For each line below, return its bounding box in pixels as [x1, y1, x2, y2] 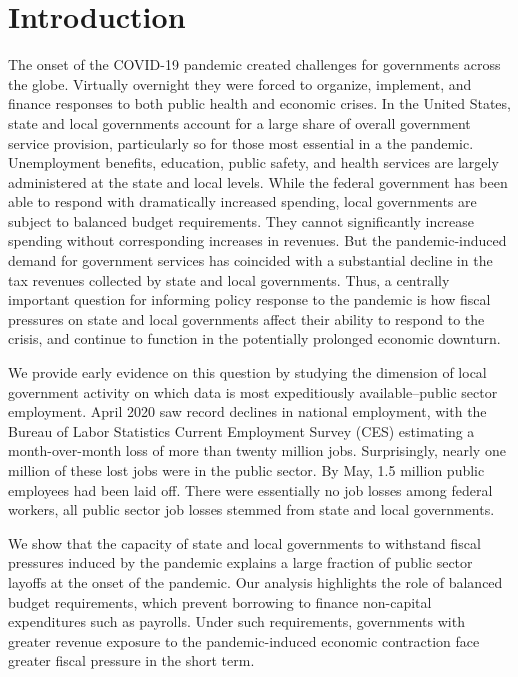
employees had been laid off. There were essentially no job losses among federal [8, 479, 493, 500]
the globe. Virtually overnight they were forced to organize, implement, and [8, 73, 472, 94]
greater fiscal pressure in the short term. [8, 650, 255, 671]
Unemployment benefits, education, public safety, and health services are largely [8, 152, 499, 173]
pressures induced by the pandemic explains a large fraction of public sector [8, 552, 473, 573]
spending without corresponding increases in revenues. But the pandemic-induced [8, 230, 507, 251]
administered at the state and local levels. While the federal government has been [8, 171, 508, 192]
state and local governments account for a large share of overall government [8, 112, 471, 133]
